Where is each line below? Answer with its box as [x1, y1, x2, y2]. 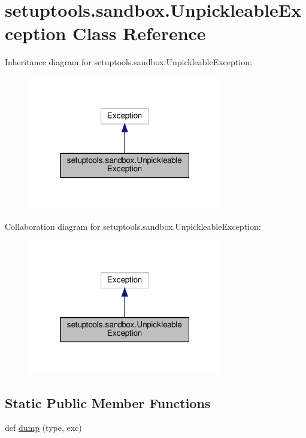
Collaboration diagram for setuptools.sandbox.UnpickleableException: [5, 220, 261, 232]
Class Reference [72, 21, 206, 45]
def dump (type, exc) [5, 421, 82, 434]
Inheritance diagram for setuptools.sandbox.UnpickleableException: [5, 56, 252, 68]
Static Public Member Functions [5, 393, 211, 412]
